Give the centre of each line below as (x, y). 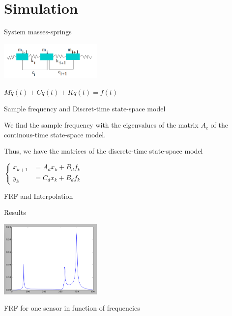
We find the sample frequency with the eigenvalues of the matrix (101, 125)
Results (15, 212)
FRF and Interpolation (39, 196)
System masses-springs (38, 32)
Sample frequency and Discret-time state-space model (85, 108)
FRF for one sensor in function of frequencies (72, 308)
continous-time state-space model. (55, 134)
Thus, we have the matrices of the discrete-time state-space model (103, 151)
